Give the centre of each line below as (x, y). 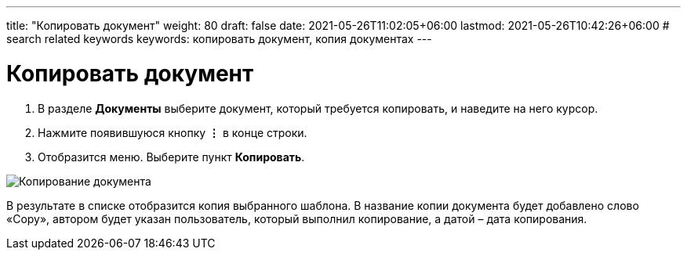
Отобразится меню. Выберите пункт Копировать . (171, 157)
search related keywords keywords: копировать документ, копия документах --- (219, 39)
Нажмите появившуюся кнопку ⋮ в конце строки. (173, 132)
